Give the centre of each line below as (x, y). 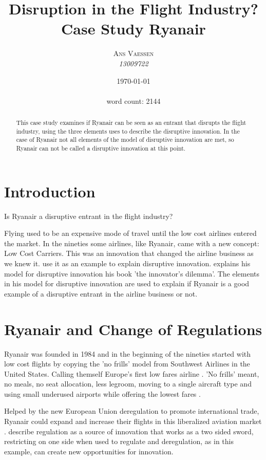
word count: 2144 (134, 100)
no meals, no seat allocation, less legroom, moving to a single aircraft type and (128, 384)
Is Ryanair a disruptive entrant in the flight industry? (89, 216)
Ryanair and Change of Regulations (133, 329)
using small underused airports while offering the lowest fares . (102, 393)
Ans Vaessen (134, 53)
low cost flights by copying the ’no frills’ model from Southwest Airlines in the (127, 364)
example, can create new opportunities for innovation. (89, 451)
